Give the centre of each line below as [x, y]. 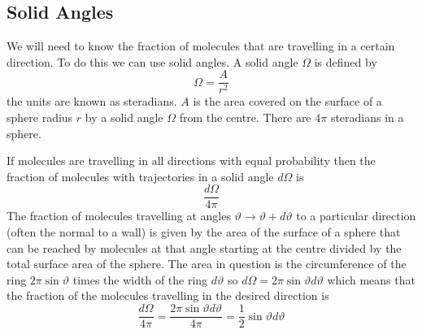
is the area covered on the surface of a [287, 101]
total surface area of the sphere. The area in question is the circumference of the [207, 264]
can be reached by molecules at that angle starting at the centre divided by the [204, 247]
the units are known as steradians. [92, 101]
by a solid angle [124, 117]
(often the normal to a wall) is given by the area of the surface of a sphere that [204, 232]
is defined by [346, 61]
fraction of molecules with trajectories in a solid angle [140, 176]
